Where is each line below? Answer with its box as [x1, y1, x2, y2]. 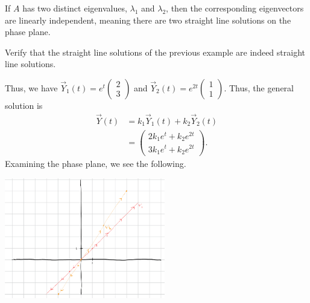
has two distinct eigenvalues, [22, 2, 127, 14]
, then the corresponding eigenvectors [166, 2, 304, 14]
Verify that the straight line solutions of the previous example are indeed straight [5, 45, 305, 58]
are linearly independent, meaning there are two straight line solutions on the [5, 13, 291, 26]
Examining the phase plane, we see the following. [5, 157, 186, 170]
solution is [5, 99, 43, 111]
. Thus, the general [224, 81, 294, 94]
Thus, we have [5, 81, 58, 94]
